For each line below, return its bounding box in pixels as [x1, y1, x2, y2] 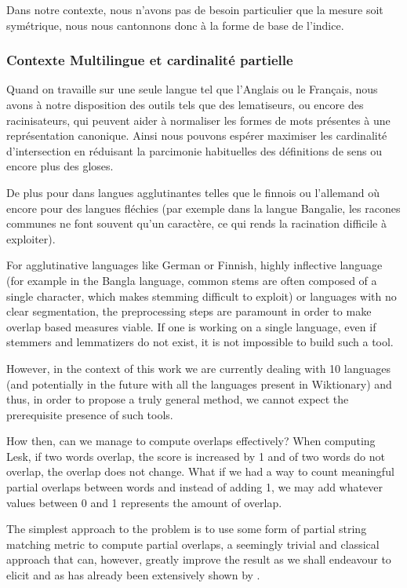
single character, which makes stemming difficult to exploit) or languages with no [6, 287, 397, 304]
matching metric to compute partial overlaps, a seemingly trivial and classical [6, 535, 380, 552]
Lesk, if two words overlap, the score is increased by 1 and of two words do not [6, 447, 386, 464]
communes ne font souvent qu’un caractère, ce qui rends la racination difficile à [6, 215, 387, 232]
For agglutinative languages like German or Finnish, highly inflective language [6, 257, 383, 273]
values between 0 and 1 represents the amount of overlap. [6, 494, 282, 510]
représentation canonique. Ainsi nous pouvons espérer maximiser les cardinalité [6, 127, 387, 144]
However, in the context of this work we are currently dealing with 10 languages [6, 360, 391, 376]
